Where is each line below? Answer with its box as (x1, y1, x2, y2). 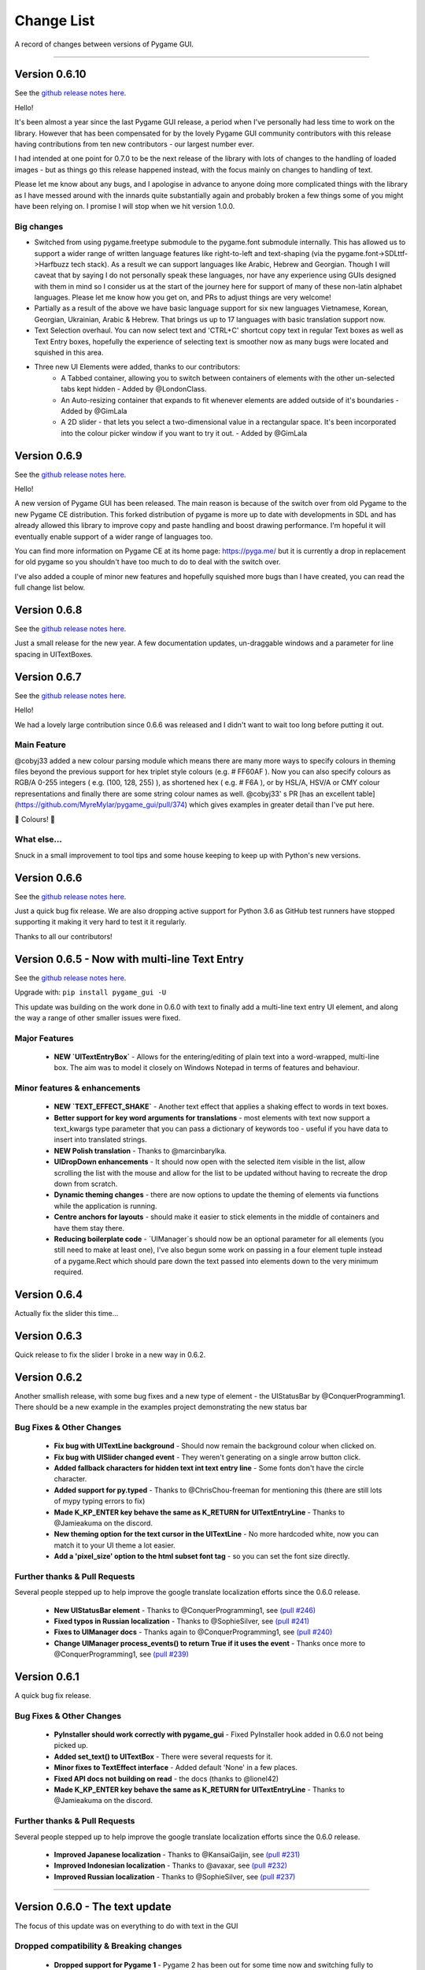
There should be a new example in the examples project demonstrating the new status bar (14, 1403, 308, 1412)
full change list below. (14, 583, 86, 593)
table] (356, 789, 375, 798)
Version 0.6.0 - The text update (14, 1900, 172, 1914)
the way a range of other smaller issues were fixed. (14, 1013, 181, 1022)
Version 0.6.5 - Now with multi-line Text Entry (14, 952, 244, 965)
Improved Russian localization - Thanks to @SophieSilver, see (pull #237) (54, 1871, 296, 1881)
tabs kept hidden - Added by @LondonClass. (61, 385, 207, 394)
